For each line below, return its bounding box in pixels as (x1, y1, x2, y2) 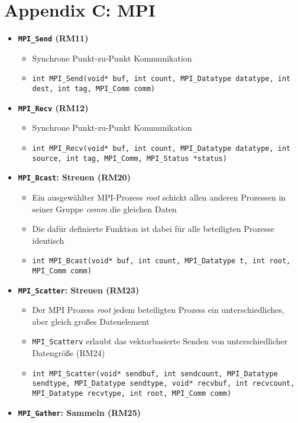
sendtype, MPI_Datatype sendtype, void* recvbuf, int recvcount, (32, 379, 295, 388)
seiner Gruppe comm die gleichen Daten (32, 202, 177, 215)
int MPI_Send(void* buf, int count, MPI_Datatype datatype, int (32, 75, 291, 83)
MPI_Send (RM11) (18, 32, 89, 44)
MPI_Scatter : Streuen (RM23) (18, 283, 140, 296)
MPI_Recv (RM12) (18, 101, 89, 114)
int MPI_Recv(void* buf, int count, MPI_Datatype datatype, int (32, 144, 291, 153)
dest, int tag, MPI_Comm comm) (32, 85, 156, 93)
